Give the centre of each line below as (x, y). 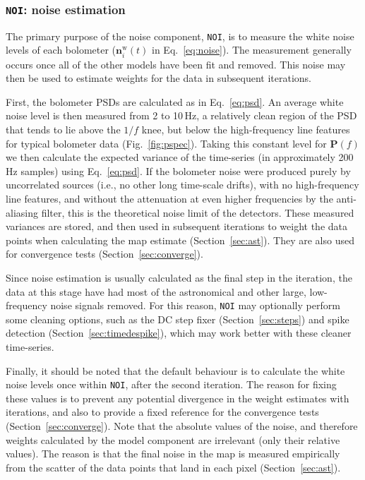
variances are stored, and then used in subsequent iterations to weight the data (176, 226)
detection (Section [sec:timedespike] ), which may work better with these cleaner (179, 333)
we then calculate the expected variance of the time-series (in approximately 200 (180, 157)
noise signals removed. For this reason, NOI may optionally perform (195, 305)
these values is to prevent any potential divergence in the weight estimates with (178, 398)
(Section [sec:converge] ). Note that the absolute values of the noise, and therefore (182, 425)
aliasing (22, 212)
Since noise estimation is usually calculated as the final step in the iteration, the (179, 277)
